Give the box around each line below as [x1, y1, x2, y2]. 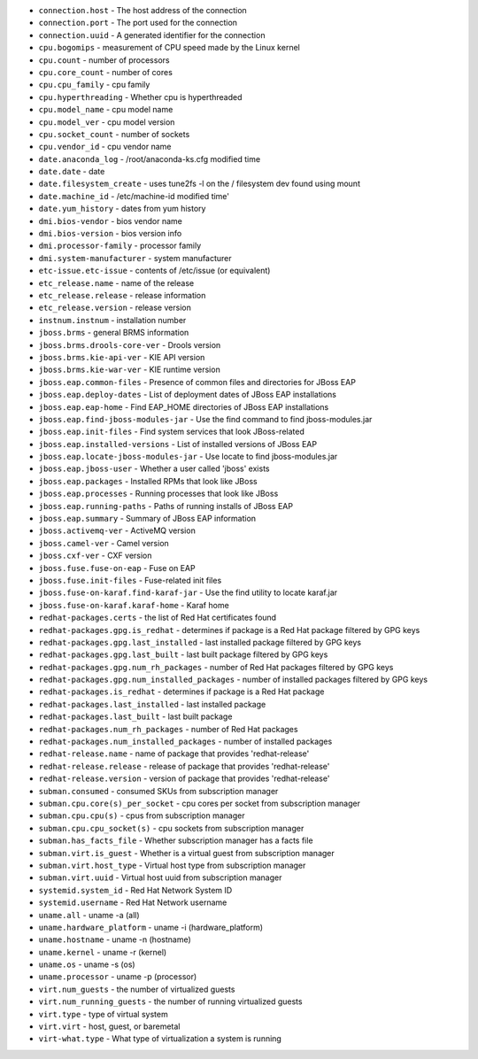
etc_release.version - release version [38, 302, 192, 313]
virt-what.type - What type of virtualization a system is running [38, 1033, 282, 1044]
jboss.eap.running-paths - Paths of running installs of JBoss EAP [38, 500, 294, 511]
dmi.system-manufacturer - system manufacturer [38, 252, 232, 263]
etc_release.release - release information [38, 290, 206, 300]
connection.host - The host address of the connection [38, 5, 247, 15]
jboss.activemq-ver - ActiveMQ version [38, 525, 197, 536]
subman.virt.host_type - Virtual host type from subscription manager [38, 860, 306, 870]
